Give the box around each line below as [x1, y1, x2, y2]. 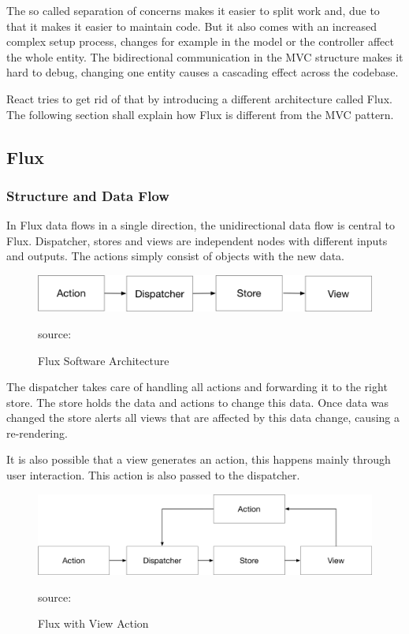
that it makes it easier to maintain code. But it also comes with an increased [6, 17, 377, 34]
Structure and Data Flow [6, 185, 169, 205]
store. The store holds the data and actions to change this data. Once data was [6, 393, 389, 410]
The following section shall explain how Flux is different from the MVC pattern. [6, 106, 394, 122]
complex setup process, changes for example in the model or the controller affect [6, 33, 394, 50]
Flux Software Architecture [38, 352, 169, 368]
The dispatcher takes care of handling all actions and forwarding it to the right [6, 379, 388, 395]
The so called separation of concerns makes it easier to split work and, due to [6, 2, 380, 18]
